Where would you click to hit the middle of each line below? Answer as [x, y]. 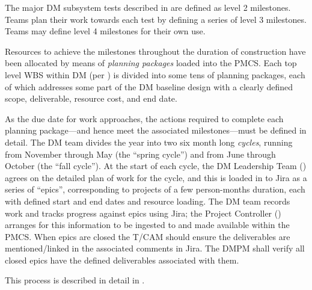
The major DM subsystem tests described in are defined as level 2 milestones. [148, 7]
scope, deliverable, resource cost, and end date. [91, 98]
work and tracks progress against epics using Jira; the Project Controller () [143, 213]
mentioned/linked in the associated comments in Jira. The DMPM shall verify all [155, 248]
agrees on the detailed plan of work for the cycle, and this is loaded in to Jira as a [156, 177]
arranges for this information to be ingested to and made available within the [147, 225]
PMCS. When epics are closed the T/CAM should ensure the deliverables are [148, 236]
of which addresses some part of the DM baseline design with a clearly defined [149, 86]
